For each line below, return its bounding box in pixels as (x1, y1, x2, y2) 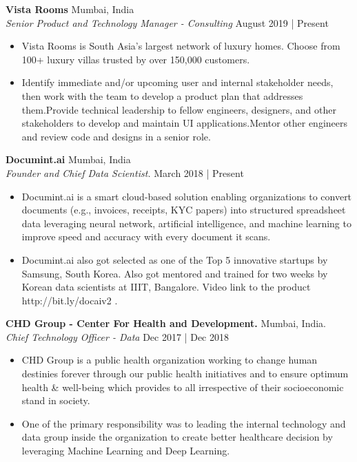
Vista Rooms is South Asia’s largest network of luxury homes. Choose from (21, 39, 340, 53)
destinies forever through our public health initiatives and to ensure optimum (21, 366, 349, 381)
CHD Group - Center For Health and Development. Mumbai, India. (6, 316, 326, 330)
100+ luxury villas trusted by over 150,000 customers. (21, 52, 250, 66)
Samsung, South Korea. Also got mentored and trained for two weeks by (21, 266, 328, 280)
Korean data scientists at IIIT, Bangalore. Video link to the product (21, 280, 311, 294)
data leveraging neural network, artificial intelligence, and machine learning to (21, 216, 351, 230)
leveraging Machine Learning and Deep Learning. (21, 443, 230, 458)
